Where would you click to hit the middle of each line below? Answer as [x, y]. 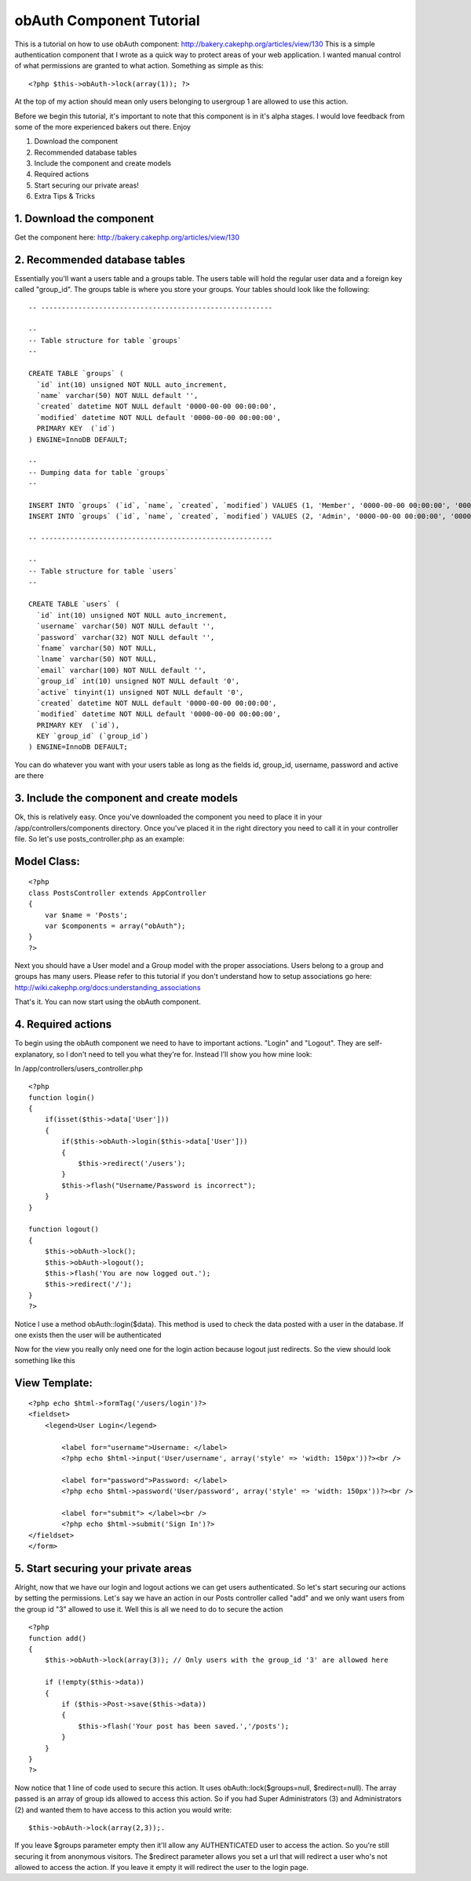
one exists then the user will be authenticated [88, 1335]
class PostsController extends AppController [118, 893]
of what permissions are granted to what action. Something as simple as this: [139, 66]
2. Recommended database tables [100, 259]
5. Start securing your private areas [103, 1568]
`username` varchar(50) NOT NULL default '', [126, 626]
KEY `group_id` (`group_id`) [93, 736]
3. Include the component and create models [126, 798]
